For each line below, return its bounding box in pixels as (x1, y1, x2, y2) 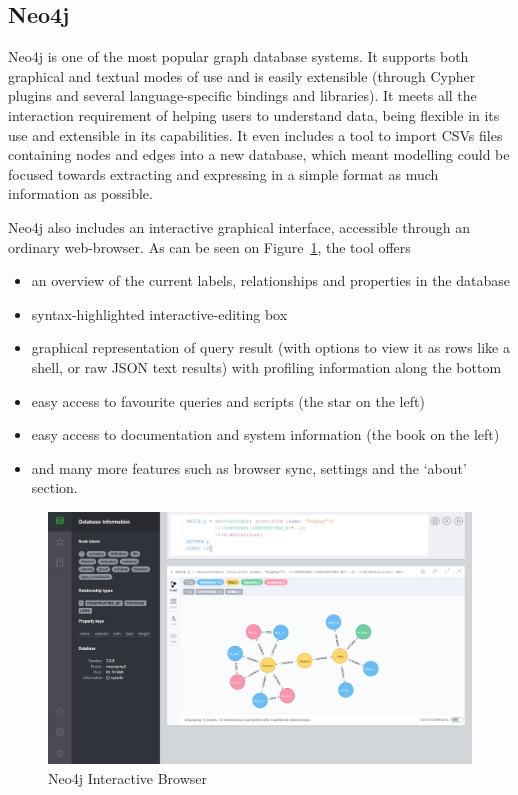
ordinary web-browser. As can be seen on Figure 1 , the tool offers (8, 236, 411, 257)
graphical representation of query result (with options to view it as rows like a (31, 337, 510, 358)
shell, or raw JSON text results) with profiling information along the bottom (31, 356, 502, 377)
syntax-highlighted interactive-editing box (31, 303, 288, 324)
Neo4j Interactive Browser (48, 767, 208, 788)
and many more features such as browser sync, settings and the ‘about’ (31, 457, 467, 478)
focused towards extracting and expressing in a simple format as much (8, 163, 439, 184)
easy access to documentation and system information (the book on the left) (31, 424, 500, 445)
